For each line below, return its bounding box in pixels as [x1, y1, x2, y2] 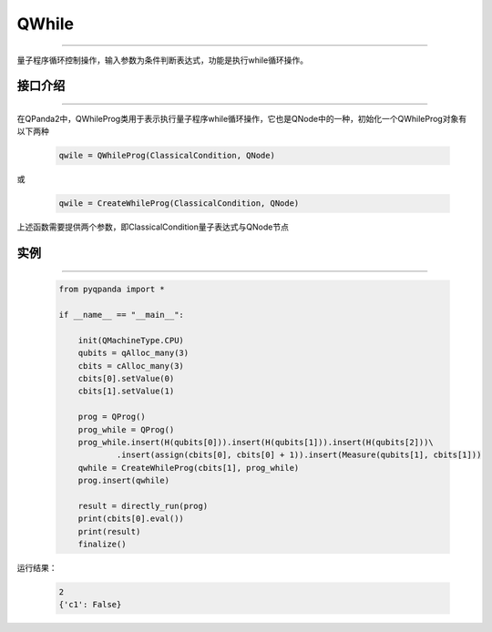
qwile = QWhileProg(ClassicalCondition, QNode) [58, 150, 275, 161]
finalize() [77, 539, 127, 550]
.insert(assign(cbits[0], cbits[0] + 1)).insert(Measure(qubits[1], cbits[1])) [116, 450, 482, 460]
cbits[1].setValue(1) [77, 386, 175, 396]
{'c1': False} [58, 599, 122, 610]
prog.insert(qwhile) [77, 475, 170, 486]
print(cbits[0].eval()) [77, 514, 184, 524]
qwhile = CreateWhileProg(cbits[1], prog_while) [77, 463, 300, 473]
